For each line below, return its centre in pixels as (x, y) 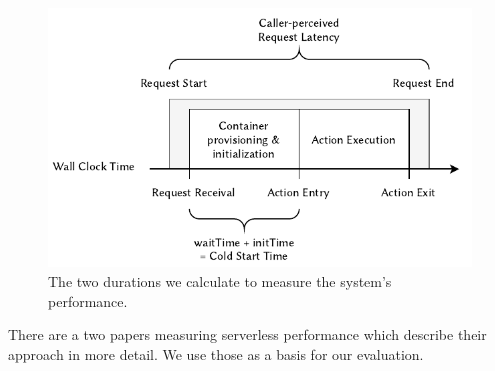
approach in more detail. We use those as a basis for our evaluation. (216, 353)
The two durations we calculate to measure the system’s (220, 281)
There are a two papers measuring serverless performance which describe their (247, 334)
